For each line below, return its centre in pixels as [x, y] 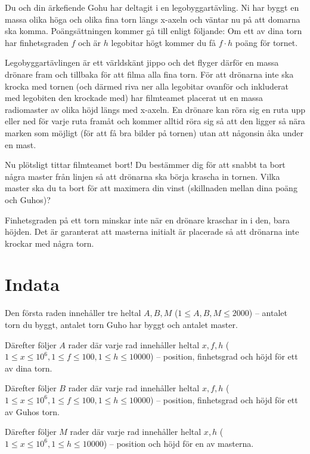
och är [89, 42]
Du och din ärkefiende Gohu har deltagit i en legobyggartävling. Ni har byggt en [152, 7]
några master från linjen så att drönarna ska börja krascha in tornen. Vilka [142, 176]
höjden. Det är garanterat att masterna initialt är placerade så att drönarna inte [152, 231]
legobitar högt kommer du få [163, 42]
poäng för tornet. [266, 42]
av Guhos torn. [32, 411]
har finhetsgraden [37, 42]
